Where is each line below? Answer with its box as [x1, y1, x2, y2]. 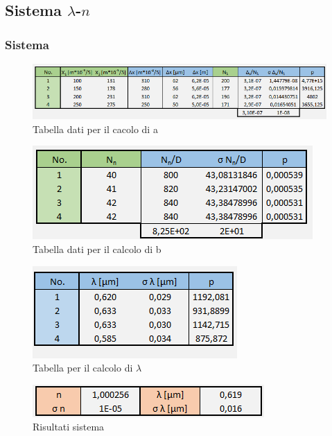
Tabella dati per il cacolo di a [33, 121, 158, 136]
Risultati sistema [33, 419, 105, 434]
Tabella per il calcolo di [33, 360, 133, 375]
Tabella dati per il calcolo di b [33, 241, 161, 256]
